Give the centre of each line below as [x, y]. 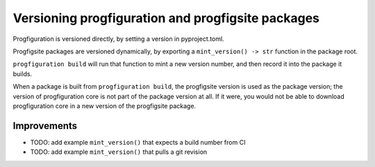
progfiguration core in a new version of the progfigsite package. [105, 106]
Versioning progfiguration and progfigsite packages [166, 18]
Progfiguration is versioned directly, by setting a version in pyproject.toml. [119, 39]
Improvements [45, 126]
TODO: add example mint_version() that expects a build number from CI [138, 142]
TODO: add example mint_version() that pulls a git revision [119, 152]
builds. [23, 73]
